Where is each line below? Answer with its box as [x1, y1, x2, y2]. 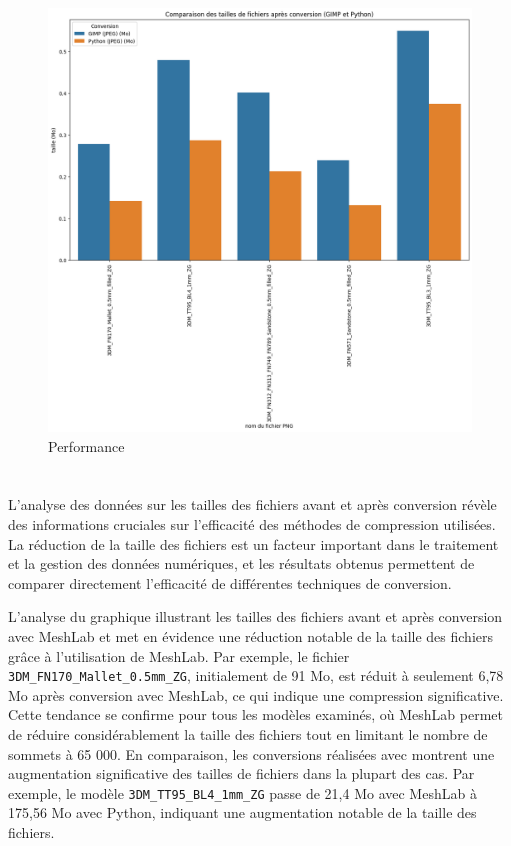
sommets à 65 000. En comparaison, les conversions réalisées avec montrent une [8, 743, 495, 764]
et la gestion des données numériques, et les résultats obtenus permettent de [8, 553, 475, 574]
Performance [48, 435, 125, 456]
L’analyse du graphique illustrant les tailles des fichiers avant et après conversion [8, 606, 503, 627]
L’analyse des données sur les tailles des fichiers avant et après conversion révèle [8, 494, 497, 515]
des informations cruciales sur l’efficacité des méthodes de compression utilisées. [8, 513, 496, 534]
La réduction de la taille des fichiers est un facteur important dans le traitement [8, 533, 499, 554]
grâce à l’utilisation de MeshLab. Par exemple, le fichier [8, 645, 350, 666]
